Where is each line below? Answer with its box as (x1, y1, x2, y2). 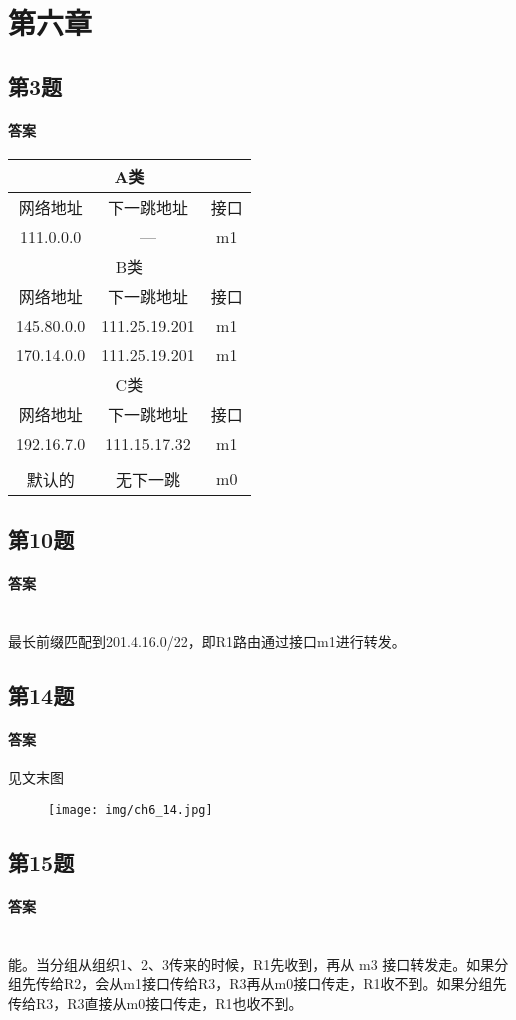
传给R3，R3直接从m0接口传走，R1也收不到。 (8, 992, 303, 1013)
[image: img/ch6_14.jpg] (48, 802, 213, 817)
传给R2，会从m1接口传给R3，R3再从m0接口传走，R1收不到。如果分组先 (35, 973, 507, 994)
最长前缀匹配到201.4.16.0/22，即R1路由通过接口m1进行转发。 (8, 631, 406, 652)
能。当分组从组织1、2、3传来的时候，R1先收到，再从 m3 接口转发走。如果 (8, 953, 495, 974)
